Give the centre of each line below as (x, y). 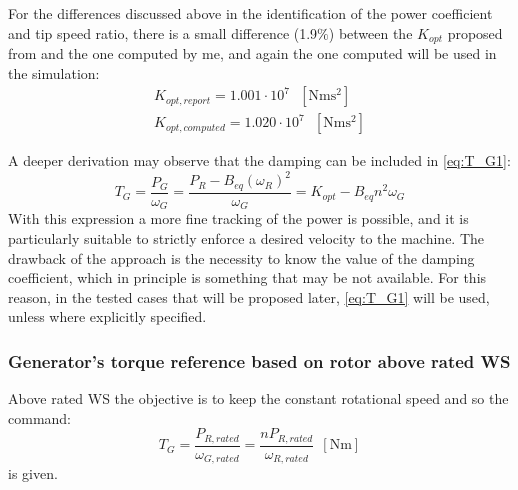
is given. (33, 473)
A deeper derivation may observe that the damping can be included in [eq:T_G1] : (259, 160)
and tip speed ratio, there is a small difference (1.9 (163, 32)
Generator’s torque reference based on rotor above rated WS (259, 360)
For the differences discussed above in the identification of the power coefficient (250, 13)
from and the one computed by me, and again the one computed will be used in (252, 53)
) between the (370, 32)
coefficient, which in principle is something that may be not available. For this (247, 277)
